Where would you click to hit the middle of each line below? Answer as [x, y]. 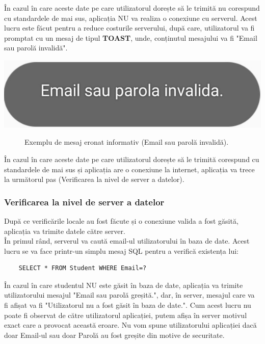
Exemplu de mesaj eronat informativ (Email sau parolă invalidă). [127, 142]
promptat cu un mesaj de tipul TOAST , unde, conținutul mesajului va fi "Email [131, 37]
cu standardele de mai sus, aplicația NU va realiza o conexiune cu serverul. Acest [131, 18]
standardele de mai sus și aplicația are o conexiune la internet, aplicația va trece [129, 169]
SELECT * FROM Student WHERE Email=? [83, 268]
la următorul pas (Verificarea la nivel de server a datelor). [94, 179]
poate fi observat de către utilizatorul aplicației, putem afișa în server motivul [126, 315]
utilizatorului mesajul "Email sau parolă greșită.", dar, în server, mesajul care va [129, 295]
